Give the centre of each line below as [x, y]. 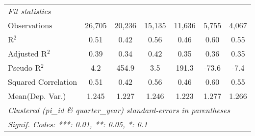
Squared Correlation [43, 82]
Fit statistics [29, 11]
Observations [30, 25]
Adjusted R [27, 53]
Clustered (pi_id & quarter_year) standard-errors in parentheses [119, 110]
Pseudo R [25, 68]
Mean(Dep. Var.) [37, 96]
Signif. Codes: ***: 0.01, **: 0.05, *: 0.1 [78, 124]
